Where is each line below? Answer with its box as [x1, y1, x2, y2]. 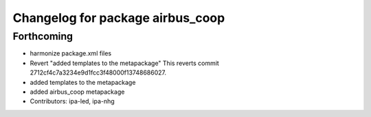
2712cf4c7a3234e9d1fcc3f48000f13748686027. [30, 68, 167, 77]
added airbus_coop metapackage [30, 88, 125, 96]
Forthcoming [12, 30, 74, 42]
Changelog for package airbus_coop [12, 10, 225, 25]
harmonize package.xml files [30, 49, 112, 57]
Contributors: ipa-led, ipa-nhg [30, 97, 115, 105]
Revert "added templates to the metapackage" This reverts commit [30, 59, 219, 67]
